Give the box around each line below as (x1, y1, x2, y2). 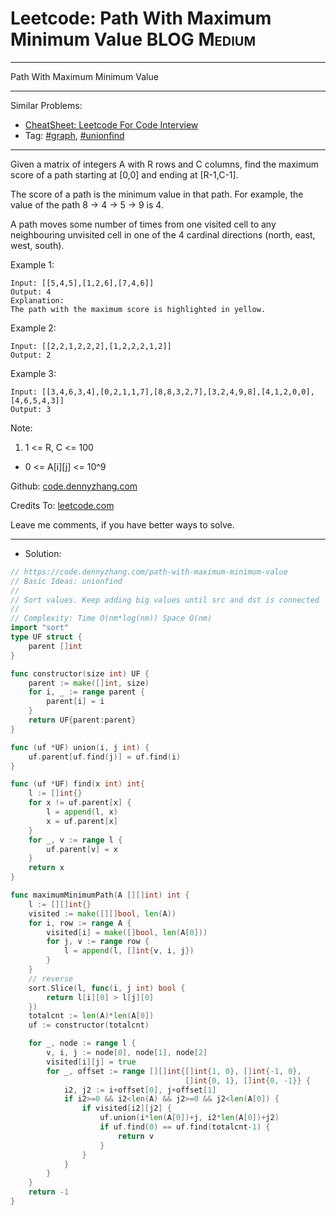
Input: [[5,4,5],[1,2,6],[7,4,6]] (10, 278, 155, 288)
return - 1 (28, 1187, 70, 1197)
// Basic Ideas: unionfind (10, 576, 123, 586)
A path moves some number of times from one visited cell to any (10, 218, 277, 230)
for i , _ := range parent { (28, 687, 145, 697)
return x (28, 863, 65, 873)
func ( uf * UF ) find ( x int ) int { (10, 779, 145, 789)
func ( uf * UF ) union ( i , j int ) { (10, 742, 150, 752)
